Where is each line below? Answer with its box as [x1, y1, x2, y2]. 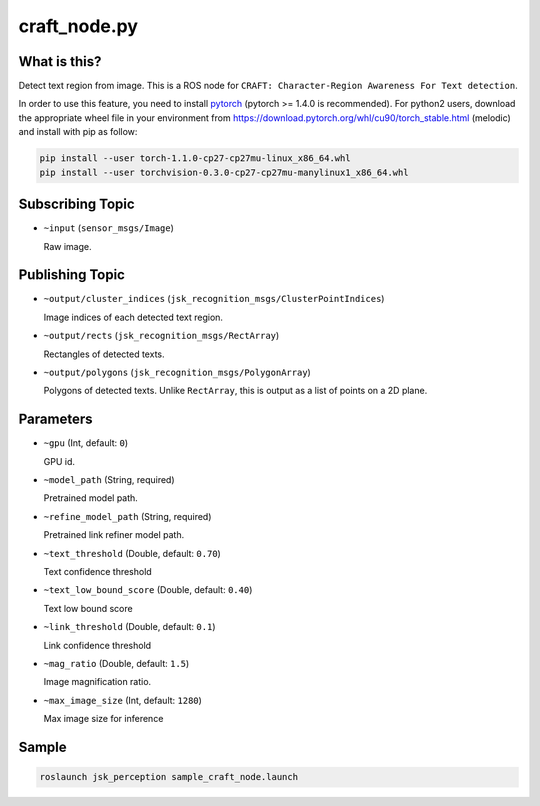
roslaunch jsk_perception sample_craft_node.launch [39, 771, 299, 783]
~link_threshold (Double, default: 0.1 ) [43, 621, 216, 633]
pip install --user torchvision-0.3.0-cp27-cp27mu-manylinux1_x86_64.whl [39, 166, 409, 178]
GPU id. [43, 455, 75, 467]
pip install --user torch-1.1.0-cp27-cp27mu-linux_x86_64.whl [39, 153, 351, 164]
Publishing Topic [18, 266, 125, 284]
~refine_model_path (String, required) [43, 510, 212, 522]
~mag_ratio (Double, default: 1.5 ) [43, 657, 190, 669]
